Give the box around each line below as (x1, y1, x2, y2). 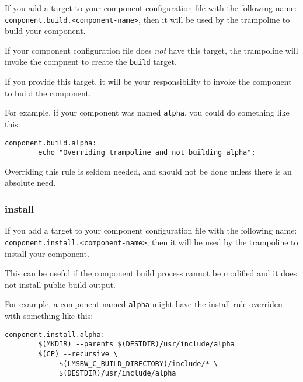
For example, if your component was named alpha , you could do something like (5, 106, 290, 119)
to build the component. (5, 86, 91, 99)
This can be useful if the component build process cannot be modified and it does (5, 267, 297, 279)
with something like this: (5, 309, 93, 321)
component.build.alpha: (5, 138, 97, 147)
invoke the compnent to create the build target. (5, 55, 177, 68)
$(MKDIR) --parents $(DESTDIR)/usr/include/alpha (38, 340, 235, 349)
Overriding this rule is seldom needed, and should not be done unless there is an (5, 165, 292, 177)
